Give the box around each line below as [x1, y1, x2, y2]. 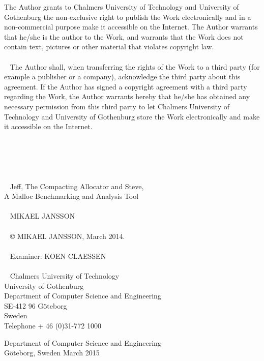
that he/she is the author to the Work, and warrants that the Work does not [4, 31, 244, 42]
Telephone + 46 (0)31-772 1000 [4, 320, 101, 330]
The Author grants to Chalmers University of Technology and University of [4, 2, 239, 12]
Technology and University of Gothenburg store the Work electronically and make [4, 111, 260, 122]
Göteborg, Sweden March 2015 [4, 347, 100, 358]
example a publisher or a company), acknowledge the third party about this [4, 71, 241, 82]
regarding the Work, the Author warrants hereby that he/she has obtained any [4, 91, 250, 102]
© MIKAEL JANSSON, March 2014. [10, 230, 125, 241]
